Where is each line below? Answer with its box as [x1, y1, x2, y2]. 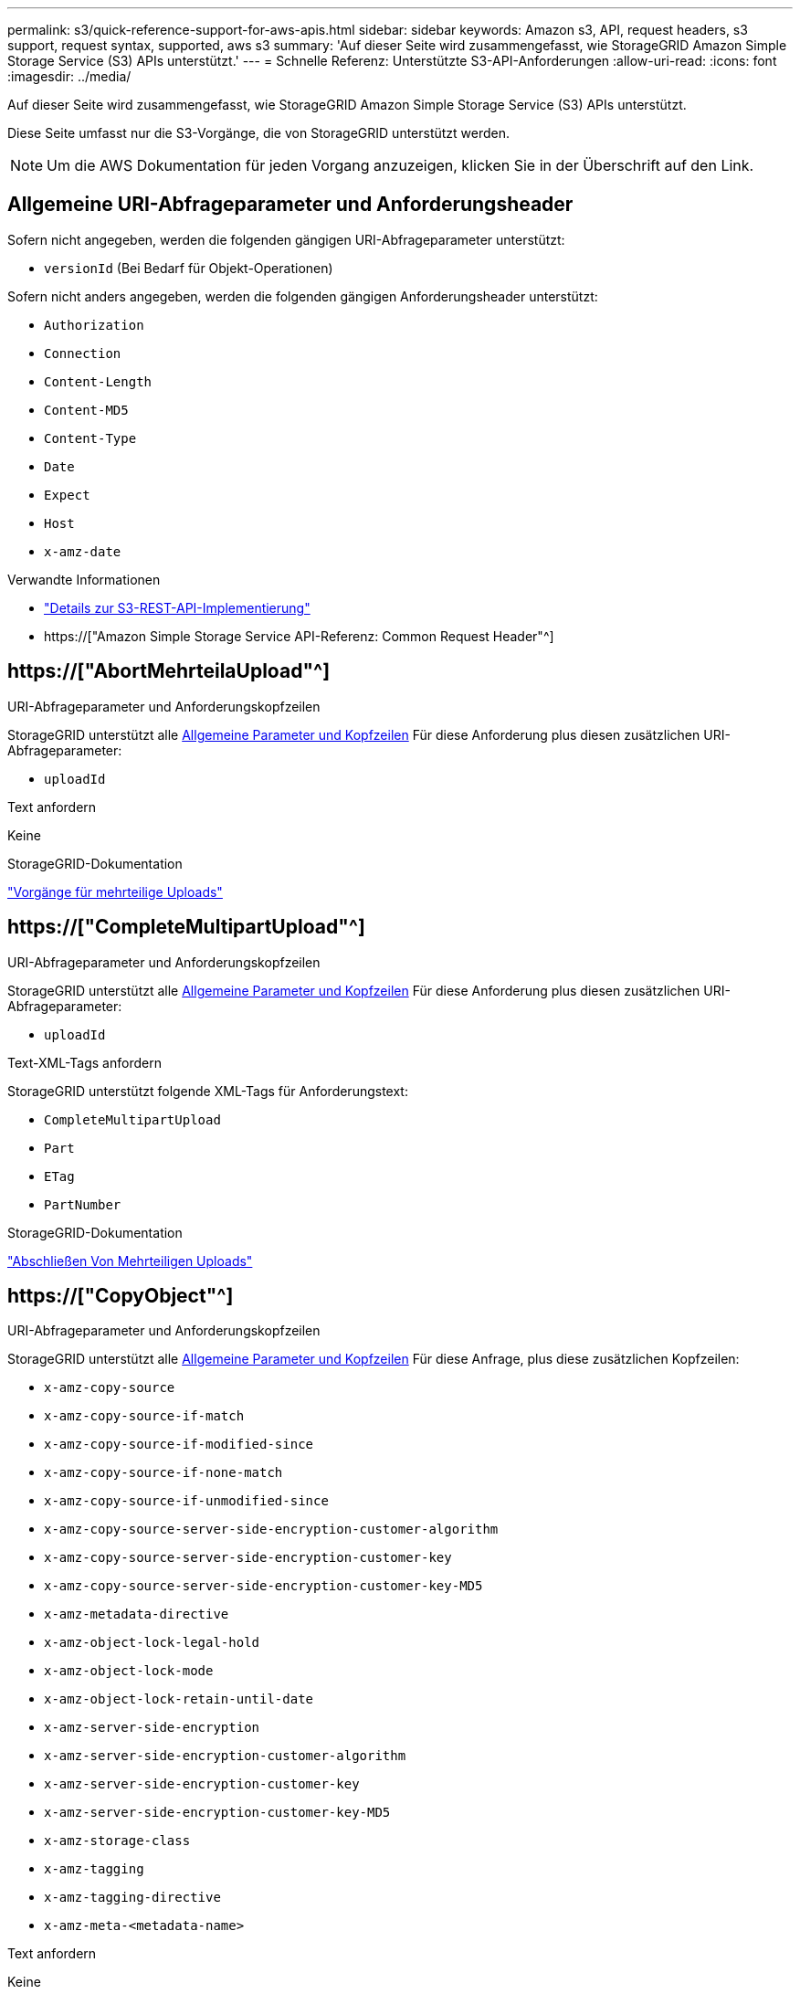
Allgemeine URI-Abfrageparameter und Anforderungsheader [7, 193, 574, 216]
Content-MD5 [44, 402, 129, 417]
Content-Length [44, 374, 153, 389]
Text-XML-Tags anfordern [7, 1054, 162, 1071]
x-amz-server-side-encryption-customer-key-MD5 [44, 1805, 391, 1820]
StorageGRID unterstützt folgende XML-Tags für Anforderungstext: [7, 1082, 408, 1099]
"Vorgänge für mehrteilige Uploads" [7, 883, 223, 900]
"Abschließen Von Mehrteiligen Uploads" [7, 1252, 253, 1269]
